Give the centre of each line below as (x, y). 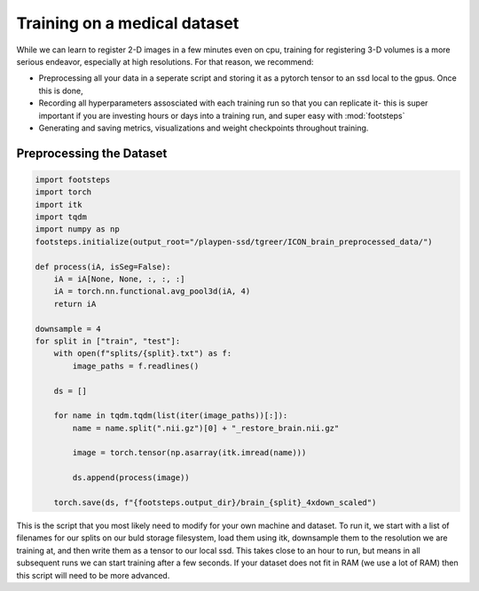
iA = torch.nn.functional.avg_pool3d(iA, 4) (152, 292)
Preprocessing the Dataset (92, 153)
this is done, (61, 91)
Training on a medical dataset (128, 23)
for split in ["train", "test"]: (108, 341)
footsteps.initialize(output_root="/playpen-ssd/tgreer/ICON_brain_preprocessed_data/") (234, 241)
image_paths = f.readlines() (136, 366)
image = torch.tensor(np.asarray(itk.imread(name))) (189, 453)
